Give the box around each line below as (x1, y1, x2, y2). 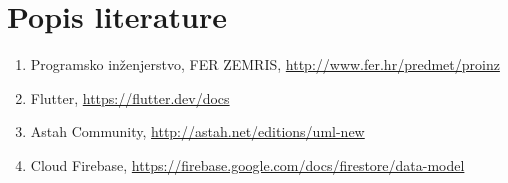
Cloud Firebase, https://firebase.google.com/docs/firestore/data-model (30, 154, 465, 175)
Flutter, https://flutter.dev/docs (30, 87, 230, 108)
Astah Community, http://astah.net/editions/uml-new (30, 121, 365, 142)
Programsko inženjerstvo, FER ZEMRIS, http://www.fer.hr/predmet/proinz (30, 54, 500, 75)
